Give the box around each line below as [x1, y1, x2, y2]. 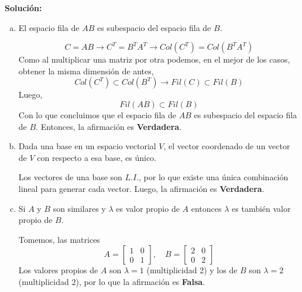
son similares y [53, 202, 106, 214]
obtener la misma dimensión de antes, [18, 64, 154, 77]
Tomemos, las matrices [18, 233, 100, 245]
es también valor [232, 202, 291, 214]
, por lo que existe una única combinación [139, 171, 289, 183]
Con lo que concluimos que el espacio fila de [18, 108, 177, 121]
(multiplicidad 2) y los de [146, 264, 238, 276]
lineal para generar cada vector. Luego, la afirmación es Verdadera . [18, 182, 265, 194]
